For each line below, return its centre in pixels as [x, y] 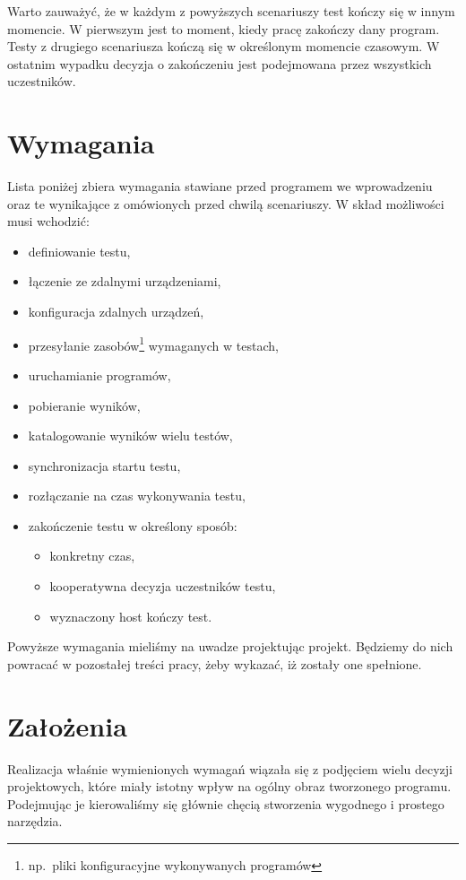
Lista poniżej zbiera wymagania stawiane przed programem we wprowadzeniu [220, 186]
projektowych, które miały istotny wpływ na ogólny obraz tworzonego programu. [229, 786]
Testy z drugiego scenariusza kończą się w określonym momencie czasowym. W [224, 46]
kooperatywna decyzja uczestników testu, [163, 586]
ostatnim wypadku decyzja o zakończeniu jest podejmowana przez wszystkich [220, 63]
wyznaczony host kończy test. [131, 616]
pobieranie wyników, [84, 405]
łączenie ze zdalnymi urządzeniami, [125, 281]
